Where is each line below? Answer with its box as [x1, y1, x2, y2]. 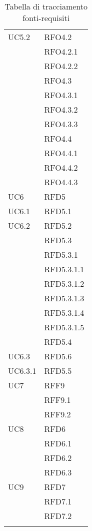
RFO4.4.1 [44, 147, 78, 159]
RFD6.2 [44, 452, 72, 463]
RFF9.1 [44, 394, 71, 405]
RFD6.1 [44, 437, 72, 449]
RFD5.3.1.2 [44, 278, 84, 289]
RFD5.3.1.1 [44, 263, 84, 275]
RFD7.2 [44, 510, 72, 521]
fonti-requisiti [22, 12, 70, 24]
